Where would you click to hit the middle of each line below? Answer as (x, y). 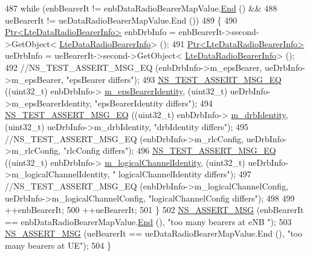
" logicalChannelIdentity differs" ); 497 (182, 174)
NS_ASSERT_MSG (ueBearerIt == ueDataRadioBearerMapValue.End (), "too (154, 233)
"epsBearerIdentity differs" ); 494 (153, 103)
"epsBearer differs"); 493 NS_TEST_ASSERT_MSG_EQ (174, 79)
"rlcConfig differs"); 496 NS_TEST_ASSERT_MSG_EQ (170, 150)
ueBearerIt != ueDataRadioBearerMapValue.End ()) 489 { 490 (121, 20)
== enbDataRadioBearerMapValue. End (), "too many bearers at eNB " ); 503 (148, 221)
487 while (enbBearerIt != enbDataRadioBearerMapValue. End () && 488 (141, 8)
